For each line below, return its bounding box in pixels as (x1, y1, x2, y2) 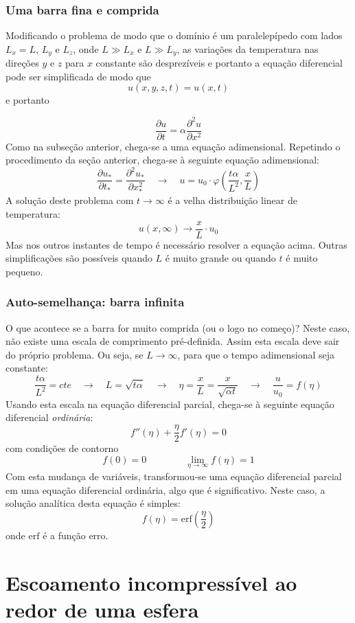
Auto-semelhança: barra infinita (5, 293, 185, 310)
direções (5, 56, 39, 70)
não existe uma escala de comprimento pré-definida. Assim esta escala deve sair (5, 334, 340, 348)
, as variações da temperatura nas (176, 41, 319, 56)
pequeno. (5, 264, 43, 278)
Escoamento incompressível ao (5, 568, 297, 596)
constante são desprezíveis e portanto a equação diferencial (95, 56, 343, 70)
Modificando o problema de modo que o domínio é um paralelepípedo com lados (5, 28, 343, 43)
